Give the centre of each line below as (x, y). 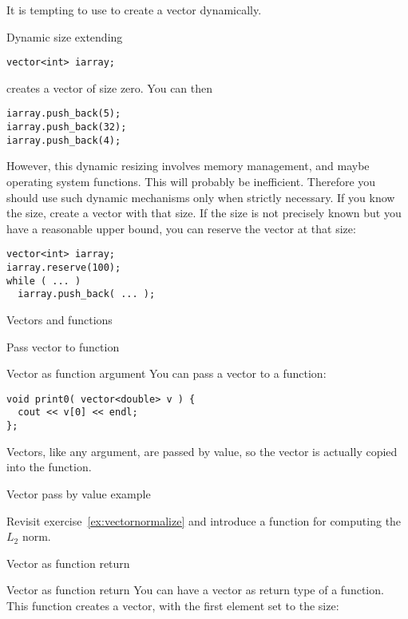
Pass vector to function (63, 346)
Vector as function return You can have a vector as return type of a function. (195, 590)
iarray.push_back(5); (64, 114)
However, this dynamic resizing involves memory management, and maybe (188, 166)
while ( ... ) (44, 281)
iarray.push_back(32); (67, 127)
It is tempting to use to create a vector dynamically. (134, 10)
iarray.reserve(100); (64, 268)
